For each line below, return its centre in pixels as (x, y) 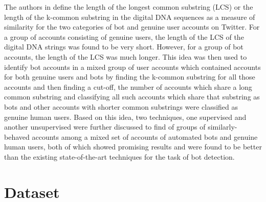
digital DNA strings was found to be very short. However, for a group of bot (124, 47)
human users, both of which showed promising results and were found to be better (133, 147)
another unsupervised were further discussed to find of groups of (105, 127)
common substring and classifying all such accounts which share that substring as (132, 97)
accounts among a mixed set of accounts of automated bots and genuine (145, 136)
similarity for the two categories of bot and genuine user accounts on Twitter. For (132, 27)
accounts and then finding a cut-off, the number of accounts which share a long (128, 86)
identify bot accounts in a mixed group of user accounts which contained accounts (132, 67)
